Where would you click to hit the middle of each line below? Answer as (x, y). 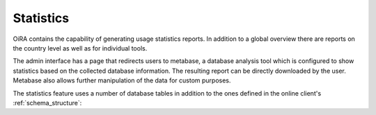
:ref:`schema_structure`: (47, 103)
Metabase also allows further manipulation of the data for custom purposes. (122, 80)
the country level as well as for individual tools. (80, 48)
